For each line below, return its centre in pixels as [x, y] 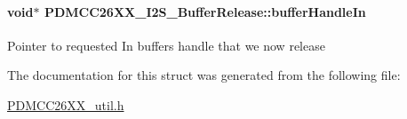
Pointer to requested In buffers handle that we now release [166, 45]
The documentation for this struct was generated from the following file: [204, 75]
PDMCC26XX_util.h [66, 104]
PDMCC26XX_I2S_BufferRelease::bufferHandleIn [205, 11]
